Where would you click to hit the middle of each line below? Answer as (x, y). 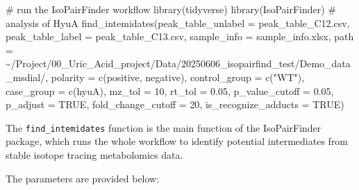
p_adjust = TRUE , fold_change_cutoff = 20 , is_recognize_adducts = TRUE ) (175, 104)
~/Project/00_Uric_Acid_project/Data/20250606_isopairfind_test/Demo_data (178, 63)
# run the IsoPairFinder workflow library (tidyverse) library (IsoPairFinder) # (171, 9)
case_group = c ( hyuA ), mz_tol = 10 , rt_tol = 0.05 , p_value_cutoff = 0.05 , (170, 90)
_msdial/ (26, 77)
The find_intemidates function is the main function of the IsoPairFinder (164, 127)
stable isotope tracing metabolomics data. (94, 155)
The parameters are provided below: (83, 178)
